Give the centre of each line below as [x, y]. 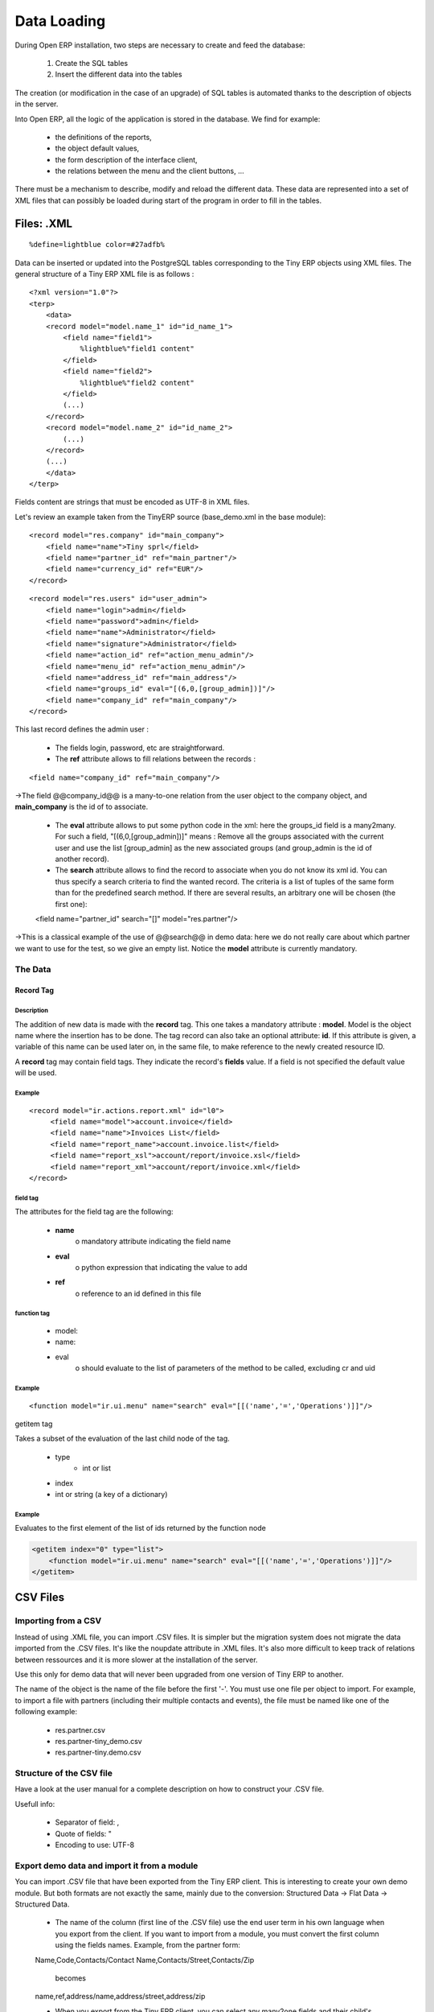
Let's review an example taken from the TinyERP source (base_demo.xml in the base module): [170, 517]
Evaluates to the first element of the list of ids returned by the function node [141, 1528]
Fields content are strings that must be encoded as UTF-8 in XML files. [132, 502]
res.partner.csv [80, 1730]
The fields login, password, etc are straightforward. [140, 748]
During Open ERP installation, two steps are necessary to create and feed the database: [160, 45]
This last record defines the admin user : [82, 729]
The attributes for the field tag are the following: [94, 1212]
